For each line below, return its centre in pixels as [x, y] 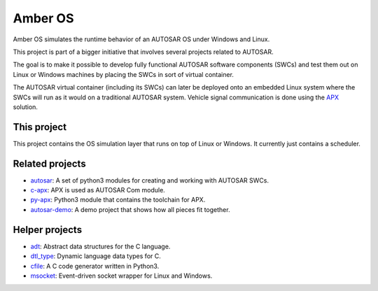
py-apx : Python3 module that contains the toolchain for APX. [118, 200]
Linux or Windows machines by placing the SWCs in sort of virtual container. [124, 74]
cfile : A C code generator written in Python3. [95, 266]
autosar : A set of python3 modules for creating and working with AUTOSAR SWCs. [150, 180]
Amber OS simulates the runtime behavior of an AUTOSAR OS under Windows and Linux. [141, 39]
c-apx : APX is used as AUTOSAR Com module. [98, 190]
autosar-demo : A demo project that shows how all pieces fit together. [130, 209]
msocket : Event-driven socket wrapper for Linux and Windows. [121, 276]
